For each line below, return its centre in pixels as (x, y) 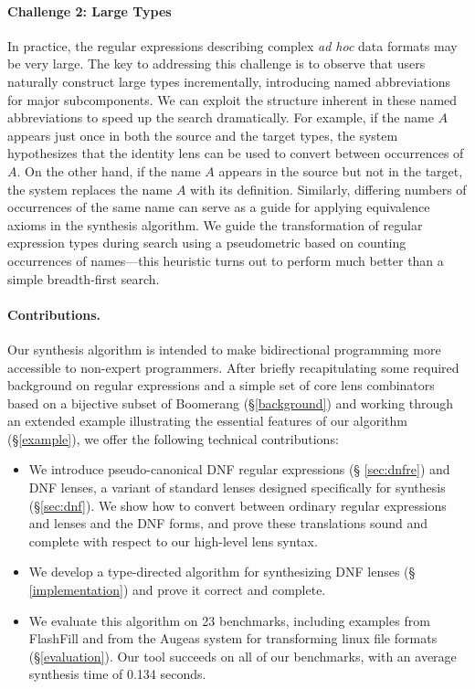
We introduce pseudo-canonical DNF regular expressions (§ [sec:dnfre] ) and (239, 469)
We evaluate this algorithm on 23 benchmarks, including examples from (229, 620)
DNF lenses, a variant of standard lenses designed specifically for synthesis (237, 488)
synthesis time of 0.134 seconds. (117, 674)
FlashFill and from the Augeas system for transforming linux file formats (233, 638)
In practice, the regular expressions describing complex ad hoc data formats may (232, 45)
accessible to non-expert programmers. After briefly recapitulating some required (233, 367)
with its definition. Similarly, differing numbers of (328, 189)
